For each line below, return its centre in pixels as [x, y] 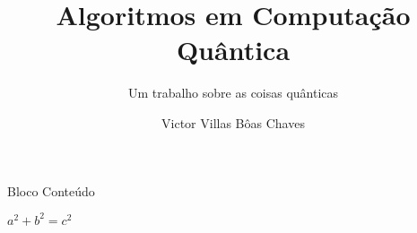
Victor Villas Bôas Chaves [233, 122]
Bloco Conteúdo [51, 190]
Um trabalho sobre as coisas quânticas [233, 93]
